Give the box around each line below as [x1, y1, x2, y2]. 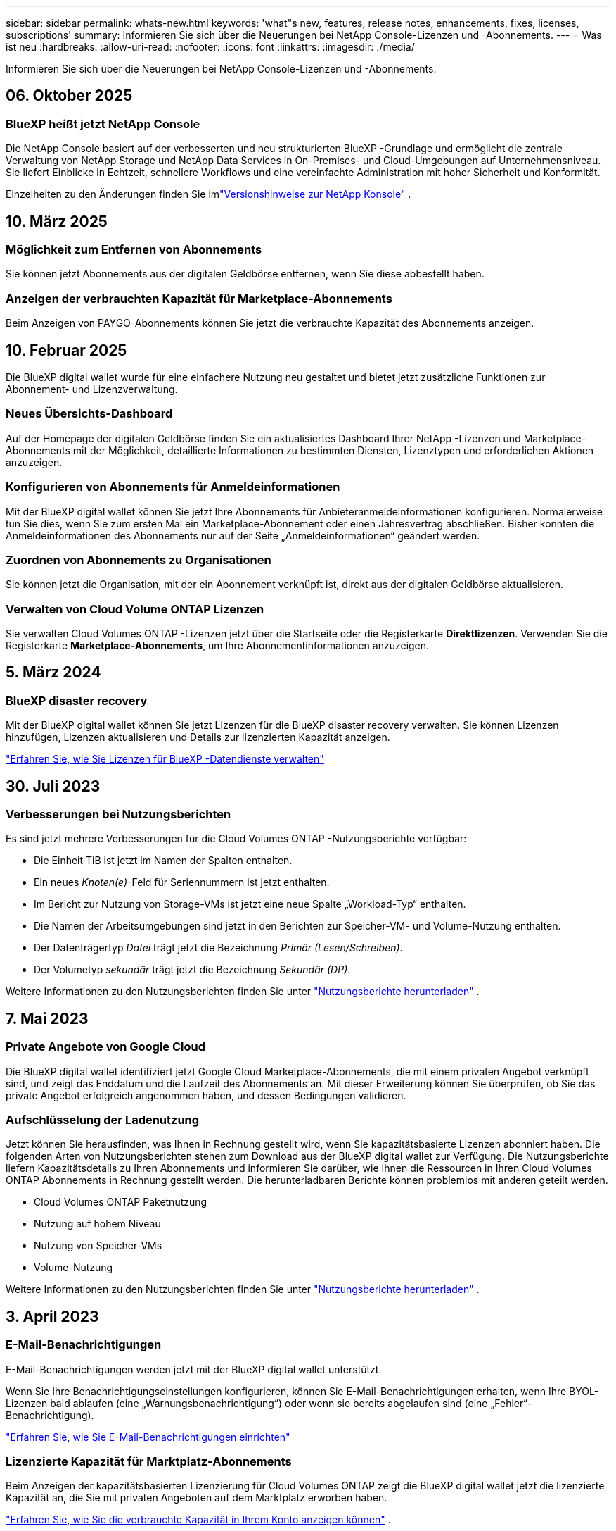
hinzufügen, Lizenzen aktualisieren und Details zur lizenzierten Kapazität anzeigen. [6, 731, 390, 744]
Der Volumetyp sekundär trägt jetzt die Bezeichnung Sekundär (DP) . [34, 963, 351, 976]
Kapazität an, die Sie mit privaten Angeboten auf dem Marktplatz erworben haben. [6, 1492, 387, 1504]
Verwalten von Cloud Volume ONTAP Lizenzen [6, 601, 264, 616]
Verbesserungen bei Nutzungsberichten [6, 807, 231, 822]
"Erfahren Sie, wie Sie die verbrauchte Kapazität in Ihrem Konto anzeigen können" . [6, 1513, 391, 1526]
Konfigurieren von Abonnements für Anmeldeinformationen [6, 480, 340, 494]
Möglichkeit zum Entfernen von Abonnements [6, 242, 262, 257]
